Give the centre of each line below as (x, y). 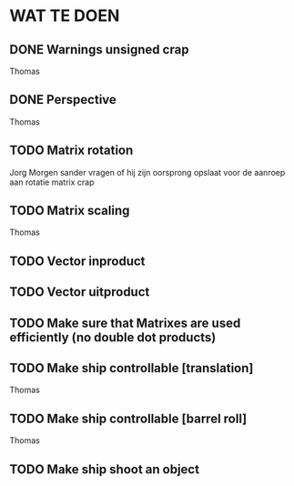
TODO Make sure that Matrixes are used (125, 323)
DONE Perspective (63, 100)
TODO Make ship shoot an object (105, 469)
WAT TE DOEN (65, 16)
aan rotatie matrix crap (52, 182)
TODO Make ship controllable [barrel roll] (128, 418)
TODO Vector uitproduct (80, 292)
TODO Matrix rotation (71, 151)
